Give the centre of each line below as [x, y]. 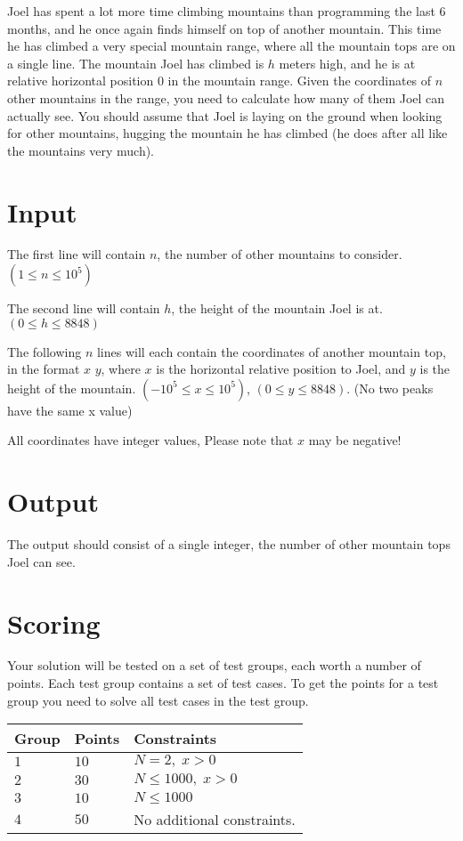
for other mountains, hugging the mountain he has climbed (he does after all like [227, 133]
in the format [44, 369]
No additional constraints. [215, 820]
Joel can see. [41, 561]
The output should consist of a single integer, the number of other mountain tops [229, 544]
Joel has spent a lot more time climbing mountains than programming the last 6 [227, 11]
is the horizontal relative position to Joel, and [281, 369]
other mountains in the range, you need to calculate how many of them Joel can [226, 97]
